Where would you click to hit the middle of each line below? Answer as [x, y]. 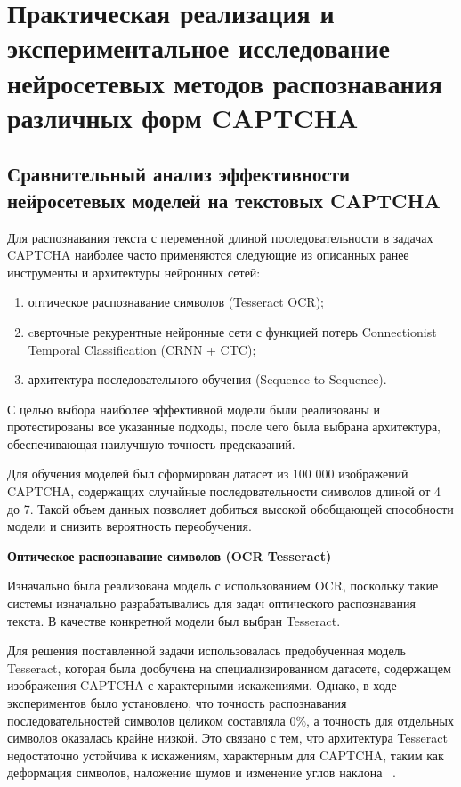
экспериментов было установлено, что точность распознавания [177, 703]
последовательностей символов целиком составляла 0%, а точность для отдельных [230, 720]
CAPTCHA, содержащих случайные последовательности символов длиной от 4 [224, 491]
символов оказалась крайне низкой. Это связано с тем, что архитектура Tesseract [227, 738]
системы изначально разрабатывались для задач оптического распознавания [211, 603]
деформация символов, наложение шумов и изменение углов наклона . [202, 772]
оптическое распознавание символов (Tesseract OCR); [176, 302]
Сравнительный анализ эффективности [179, 174]
